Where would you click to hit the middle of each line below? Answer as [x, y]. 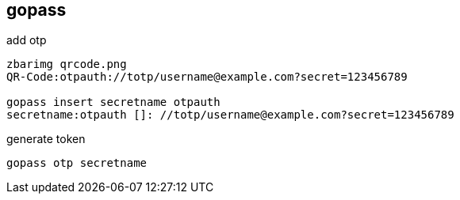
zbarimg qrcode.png [67, 64]
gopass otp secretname [77, 163]
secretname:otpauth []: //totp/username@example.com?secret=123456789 [230, 115]
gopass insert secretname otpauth [113, 102]
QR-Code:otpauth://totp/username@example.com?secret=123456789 [207, 77]
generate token [46, 139]
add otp [27, 40]
